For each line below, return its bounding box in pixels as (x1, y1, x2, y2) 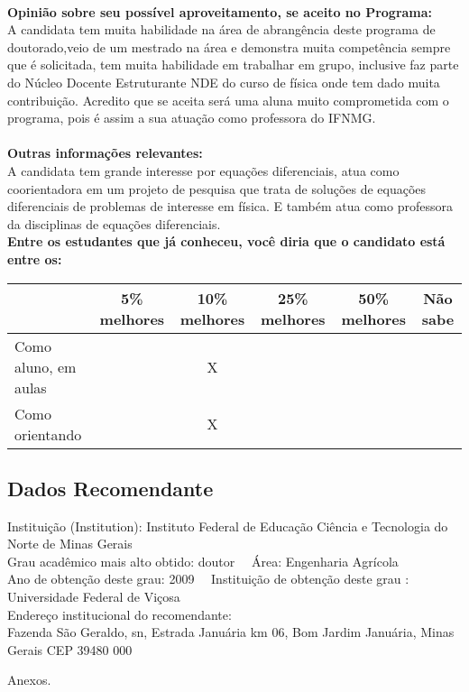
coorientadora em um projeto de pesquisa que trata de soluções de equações (7, 179, 427, 198)
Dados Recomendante (7, 474, 214, 502)
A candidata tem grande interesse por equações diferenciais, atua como (7, 161, 400, 180)
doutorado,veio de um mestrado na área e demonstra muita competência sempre (7, 37, 451, 56)
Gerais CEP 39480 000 (7, 640, 133, 659)
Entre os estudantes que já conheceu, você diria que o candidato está (7, 232, 446, 251)
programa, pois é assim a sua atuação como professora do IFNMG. (7, 108, 376, 127)
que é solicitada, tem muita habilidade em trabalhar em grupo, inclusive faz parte (7, 55, 459, 74)
